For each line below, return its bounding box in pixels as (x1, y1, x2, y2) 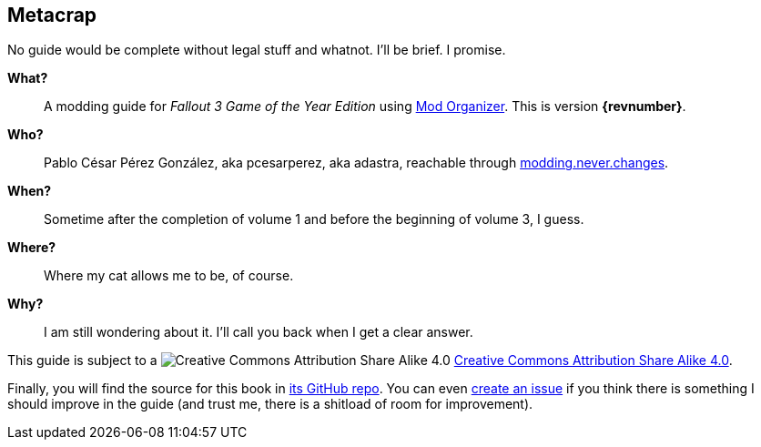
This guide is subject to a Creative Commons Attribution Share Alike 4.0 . (7, 352, 733, 369)
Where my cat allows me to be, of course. (44, 268, 294, 284)
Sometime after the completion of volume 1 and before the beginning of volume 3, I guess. (44, 211, 584, 228)
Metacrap (7, 4, 97, 26)
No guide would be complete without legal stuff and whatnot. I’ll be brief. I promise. (7, 42, 506, 58)
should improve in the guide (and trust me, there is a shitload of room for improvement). (7, 396, 533, 412)
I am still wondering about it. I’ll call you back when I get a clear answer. (44, 324, 473, 340)
